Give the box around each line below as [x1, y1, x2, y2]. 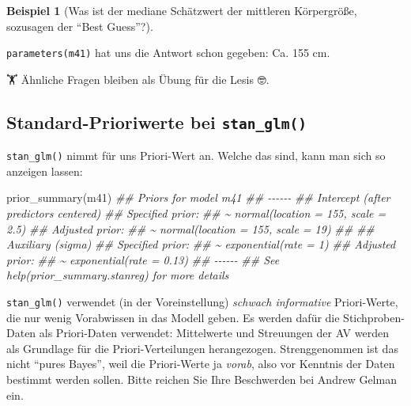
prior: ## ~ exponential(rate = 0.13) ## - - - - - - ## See [6, 251, 280, 268]
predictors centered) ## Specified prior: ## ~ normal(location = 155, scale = [6, 205, 386, 222]
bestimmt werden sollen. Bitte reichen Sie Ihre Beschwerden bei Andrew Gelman [6, 371, 397, 388]
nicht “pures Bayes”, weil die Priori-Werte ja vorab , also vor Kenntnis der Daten [6, 355, 395, 372]
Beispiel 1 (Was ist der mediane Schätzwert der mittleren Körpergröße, [6, 2, 357, 18]
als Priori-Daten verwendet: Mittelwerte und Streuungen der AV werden [39, 324, 389, 341]
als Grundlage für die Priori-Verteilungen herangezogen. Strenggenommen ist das [6, 340, 398, 356]
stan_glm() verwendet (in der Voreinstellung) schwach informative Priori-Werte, [6, 294, 398, 310]
